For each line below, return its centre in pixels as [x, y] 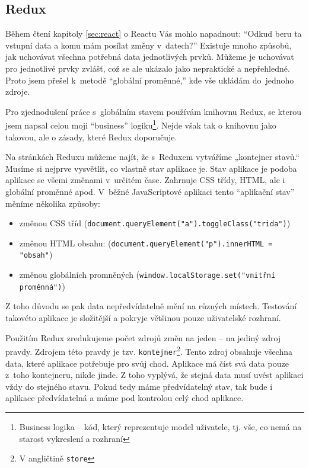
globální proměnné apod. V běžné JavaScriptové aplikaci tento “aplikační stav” [150, 191]
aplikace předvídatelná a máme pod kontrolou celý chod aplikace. [125, 398]
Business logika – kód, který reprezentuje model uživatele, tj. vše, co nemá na [160, 426]
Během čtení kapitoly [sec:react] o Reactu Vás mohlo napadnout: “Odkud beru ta [154, 33]
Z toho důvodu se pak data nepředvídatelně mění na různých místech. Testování [151, 306]
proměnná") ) [42, 286]
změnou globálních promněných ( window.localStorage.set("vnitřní [147, 275]
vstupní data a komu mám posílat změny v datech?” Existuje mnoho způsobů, [149, 45]
